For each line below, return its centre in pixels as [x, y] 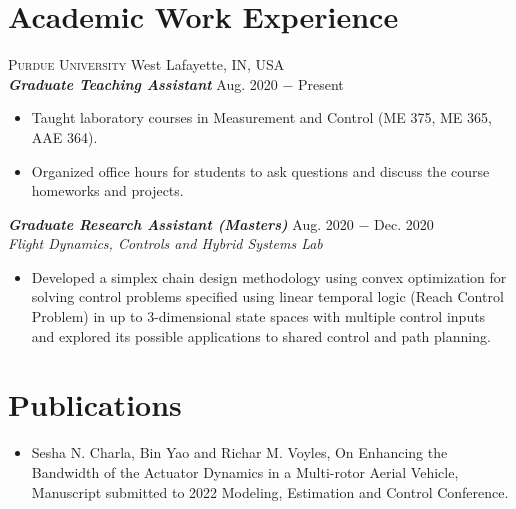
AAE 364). [64, 136]
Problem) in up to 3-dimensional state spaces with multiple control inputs [258, 316]
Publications [95, 404]
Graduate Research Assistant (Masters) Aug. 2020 [181, 223]
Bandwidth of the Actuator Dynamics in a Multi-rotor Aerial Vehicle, [245, 471]
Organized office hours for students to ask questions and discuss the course [260, 170]
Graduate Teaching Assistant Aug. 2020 [143, 83]
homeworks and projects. [107, 190]
